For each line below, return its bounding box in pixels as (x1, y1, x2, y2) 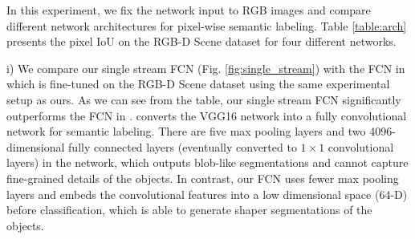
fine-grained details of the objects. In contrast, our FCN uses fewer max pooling (6, 169, 399, 186)
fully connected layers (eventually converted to (68, 138, 297, 155)
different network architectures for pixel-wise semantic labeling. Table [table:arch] (6, 17, 407, 34)
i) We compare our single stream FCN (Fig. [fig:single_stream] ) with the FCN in (6, 59, 405, 76)
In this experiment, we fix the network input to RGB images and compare (6, 2, 371, 18)
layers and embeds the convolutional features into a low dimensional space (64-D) (6, 185, 408, 202)
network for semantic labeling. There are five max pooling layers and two (6, 123, 366, 140)
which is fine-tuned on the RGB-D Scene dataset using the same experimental (6, 75, 390, 92)
